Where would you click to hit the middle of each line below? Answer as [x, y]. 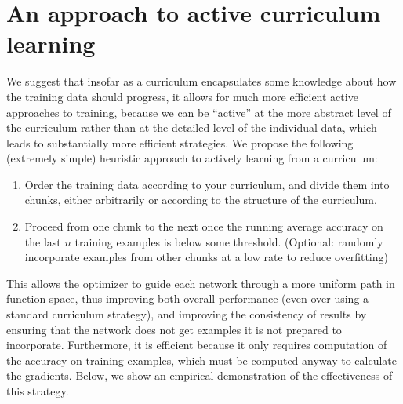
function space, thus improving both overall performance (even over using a [188, 298]
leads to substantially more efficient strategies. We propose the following [180, 142]
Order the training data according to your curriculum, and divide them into [207, 184]
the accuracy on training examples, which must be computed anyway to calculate [201, 360]
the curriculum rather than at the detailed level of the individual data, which [192, 127]
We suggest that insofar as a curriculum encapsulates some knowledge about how [201, 81]
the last [43, 241]
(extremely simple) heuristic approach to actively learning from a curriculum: [192, 158]
